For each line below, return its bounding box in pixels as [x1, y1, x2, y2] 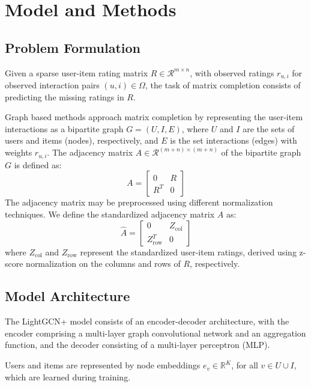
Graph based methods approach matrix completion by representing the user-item [5, 111, 303, 123]
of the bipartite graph [221, 146, 301, 159]
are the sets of [243, 122, 295, 135]
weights [5, 146, 32, 159]
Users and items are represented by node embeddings [5, 359, 201, 371]
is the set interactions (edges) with [170, 134, 297, 147]
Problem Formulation [5, 38, 140, 56]
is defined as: [14, 158, 62, 171]
